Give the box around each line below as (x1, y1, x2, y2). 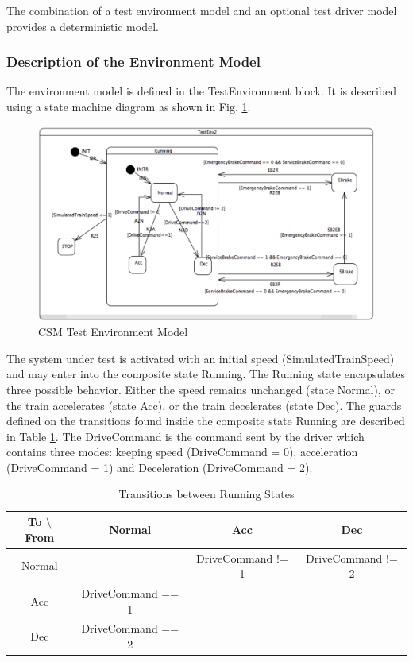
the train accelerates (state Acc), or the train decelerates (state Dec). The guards (6, 397, 402, 413)
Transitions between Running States (118, 486, 295, 502)
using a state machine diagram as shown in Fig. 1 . (6, 99, 251, 114)
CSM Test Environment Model (38, 323, 188, 340)
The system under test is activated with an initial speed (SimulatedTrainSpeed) (6, 350, 395, 366)
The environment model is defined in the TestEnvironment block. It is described (6, 83, 397, 99)
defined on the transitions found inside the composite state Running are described (6, 412, 405, 429)
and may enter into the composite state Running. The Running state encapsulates (6, 366, 406, 382)
